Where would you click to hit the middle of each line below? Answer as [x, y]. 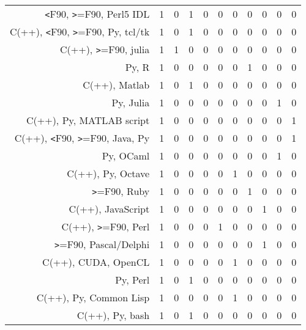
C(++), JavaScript [109, 209]
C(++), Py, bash [113, 315]
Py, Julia [131, 102]
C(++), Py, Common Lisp [93, 297]
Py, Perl [132, 280]
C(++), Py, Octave [108, 173]
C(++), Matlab [116, 85]
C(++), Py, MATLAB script [88, 120]
